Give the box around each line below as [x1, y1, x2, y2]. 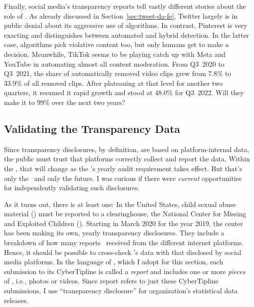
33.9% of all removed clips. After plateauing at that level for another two [4, 77, 223, 88]
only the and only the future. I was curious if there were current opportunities [4, 173, 242, 183]
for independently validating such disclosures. [4, 182, 140, 193]
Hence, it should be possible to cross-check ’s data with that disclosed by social [4, 247, 241, 257]
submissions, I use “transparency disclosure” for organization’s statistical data [4, 285, 238, 296]
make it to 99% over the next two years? [4, 97, 125, 107]
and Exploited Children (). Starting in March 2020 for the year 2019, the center [4, 218, 243, 228]
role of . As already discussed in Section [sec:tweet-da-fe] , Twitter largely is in [4, 10, 238, 21]
